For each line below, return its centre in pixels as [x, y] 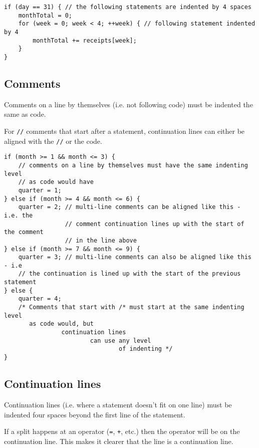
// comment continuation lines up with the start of [155, 224]
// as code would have [56, 182]
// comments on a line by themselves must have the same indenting [133, 165]
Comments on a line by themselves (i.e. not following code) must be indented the [128, 104]
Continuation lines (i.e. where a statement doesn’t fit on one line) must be [118, 404]
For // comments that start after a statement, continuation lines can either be [124, 131]
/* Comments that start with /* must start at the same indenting [131, 307]
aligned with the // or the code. [53, 141]
